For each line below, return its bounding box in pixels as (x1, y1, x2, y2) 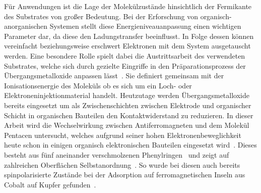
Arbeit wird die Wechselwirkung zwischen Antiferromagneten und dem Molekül (4, 120, 249, 130)
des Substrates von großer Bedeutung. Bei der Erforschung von (4, 11, 198, 21)
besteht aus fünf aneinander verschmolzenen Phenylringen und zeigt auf (4, 149, 229, 160)
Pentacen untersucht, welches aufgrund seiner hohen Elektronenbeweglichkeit (4, 129, 241, 140)
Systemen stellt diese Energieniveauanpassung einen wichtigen (49, 21, 241, 31)
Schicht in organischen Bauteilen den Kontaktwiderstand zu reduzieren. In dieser (4, 110, 253, 120)
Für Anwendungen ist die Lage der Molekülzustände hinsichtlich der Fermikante (4, 1, 252, 11)
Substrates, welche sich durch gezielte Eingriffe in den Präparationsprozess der (4, 60, 246, 71)
